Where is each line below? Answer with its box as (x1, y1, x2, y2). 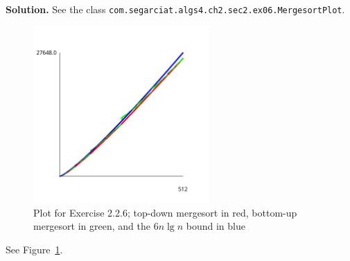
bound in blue (186, 219, 245, 233)
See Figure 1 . (6, 242, 63, 256)
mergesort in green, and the (33, 219, 150, 233)
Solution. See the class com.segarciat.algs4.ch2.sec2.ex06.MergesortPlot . (6, 2, 345, 16)
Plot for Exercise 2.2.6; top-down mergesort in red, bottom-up (33, 205, 297, 219)
